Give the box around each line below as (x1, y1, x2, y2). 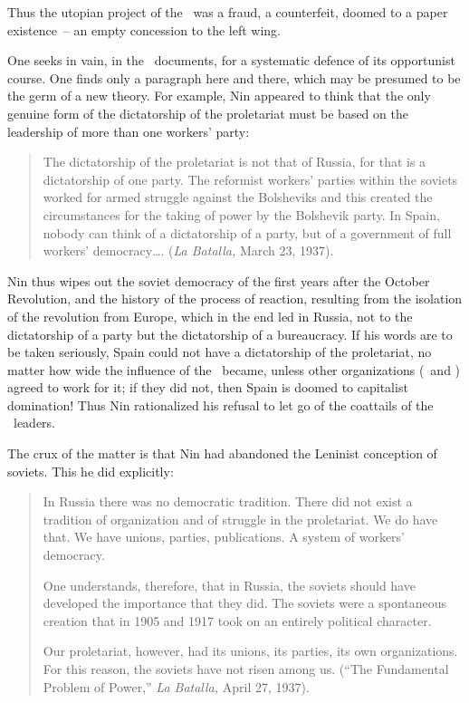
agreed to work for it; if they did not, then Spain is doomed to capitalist (7, 378, 408, 397)
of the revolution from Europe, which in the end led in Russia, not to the (7, 306, 413, 325)
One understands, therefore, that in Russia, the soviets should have (43, 575, 416, 594)
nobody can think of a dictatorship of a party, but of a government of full (43, 223, 452, 242)
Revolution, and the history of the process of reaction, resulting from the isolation (7, 289, 463, 308)
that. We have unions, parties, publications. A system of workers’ (43, 527, 405, 546)
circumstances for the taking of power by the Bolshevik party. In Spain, (43, 205, 440, 224)
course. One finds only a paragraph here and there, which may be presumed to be (7, 68, 461, 87)
